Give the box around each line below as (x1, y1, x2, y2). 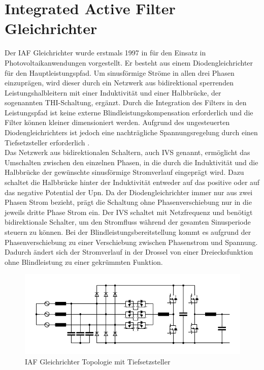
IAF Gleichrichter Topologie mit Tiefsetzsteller (25, 356, 171, 366)
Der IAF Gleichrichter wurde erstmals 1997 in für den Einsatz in (5, 47, 206, 58)
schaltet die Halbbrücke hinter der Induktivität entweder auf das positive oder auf (5, 177, 260, 188)
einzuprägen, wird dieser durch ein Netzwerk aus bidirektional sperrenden (5, 77, 234, 88)
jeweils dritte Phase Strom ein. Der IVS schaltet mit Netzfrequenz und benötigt (5, 206, 253, 217)
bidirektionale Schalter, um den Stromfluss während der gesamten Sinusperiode (5, 217, 251, 227)
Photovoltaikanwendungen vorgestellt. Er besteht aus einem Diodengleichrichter (5, 57, 253, 68)
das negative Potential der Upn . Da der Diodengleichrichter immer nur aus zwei (5, 187, 253, 197)
